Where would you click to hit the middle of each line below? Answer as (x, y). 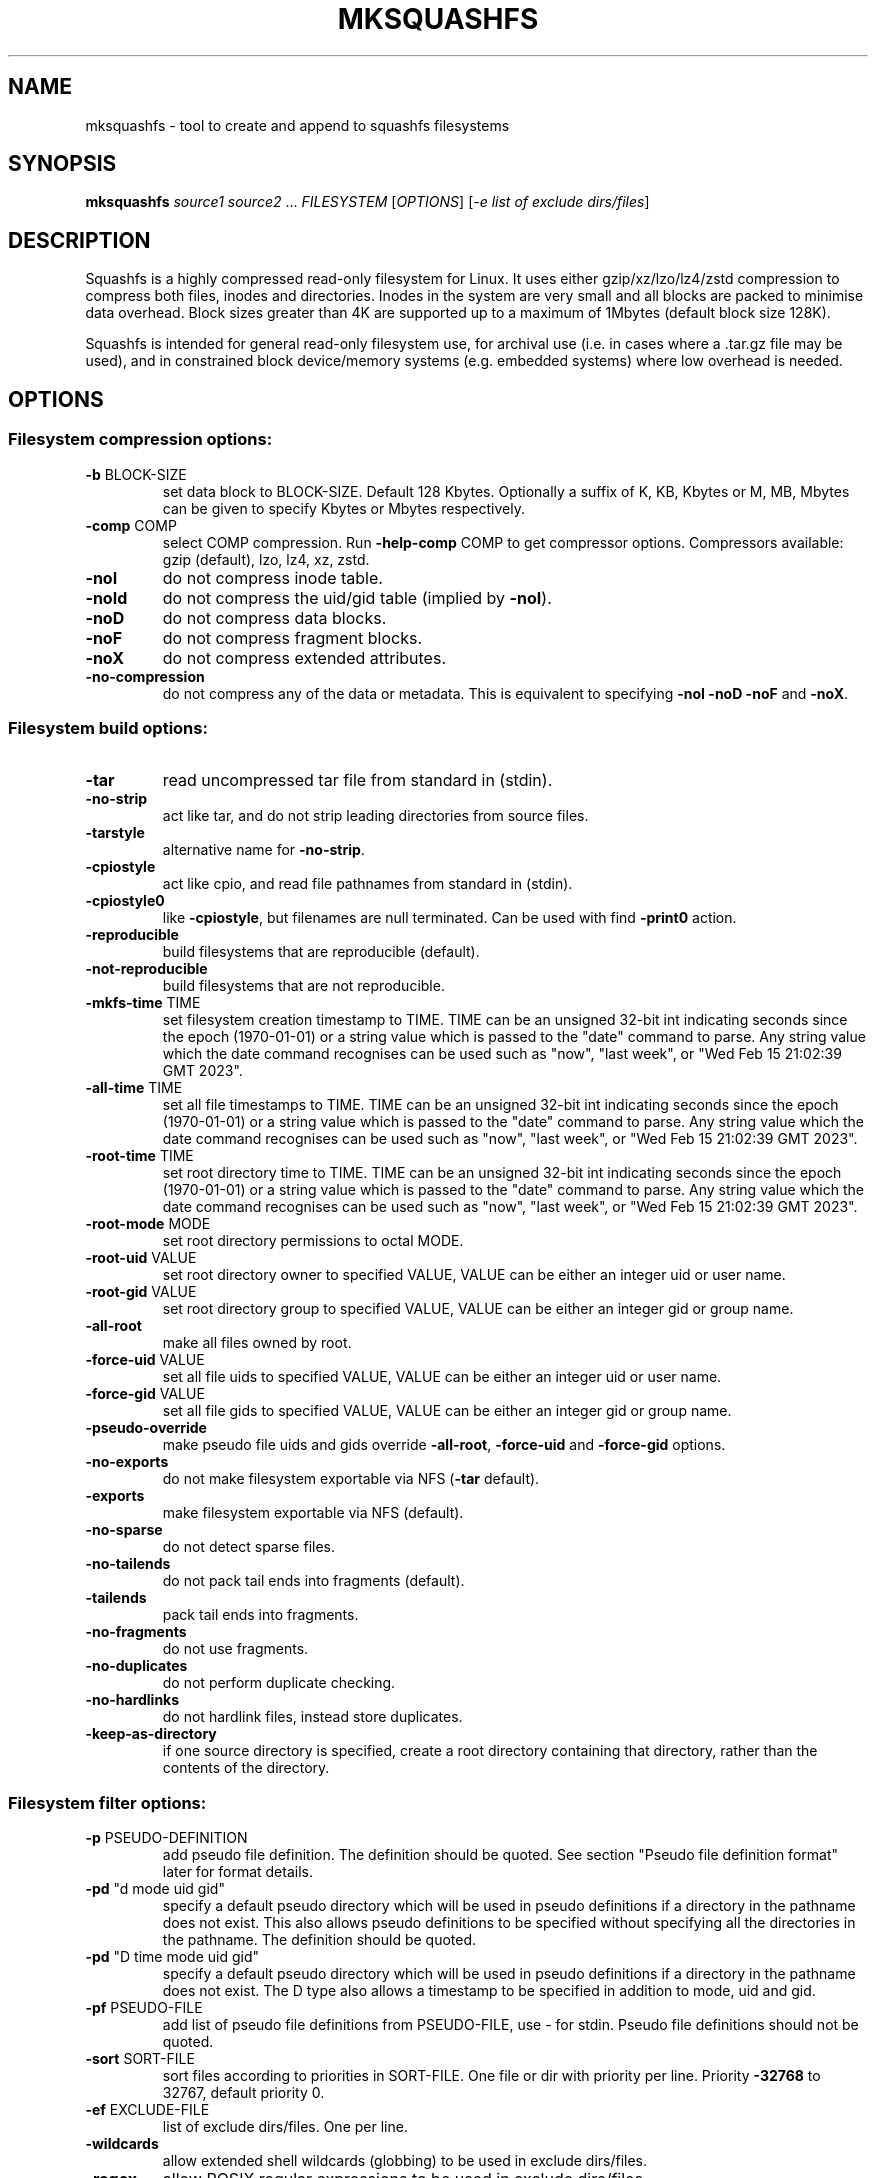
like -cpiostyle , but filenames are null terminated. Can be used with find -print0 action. (449, 918)
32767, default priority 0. (243, 2092)
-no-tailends (128, 1564)
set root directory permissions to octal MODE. (313, 1241)
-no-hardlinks (132, 1700)
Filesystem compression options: (140, 439)
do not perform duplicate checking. (279, 1683)
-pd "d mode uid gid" (155, 1888)
